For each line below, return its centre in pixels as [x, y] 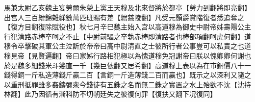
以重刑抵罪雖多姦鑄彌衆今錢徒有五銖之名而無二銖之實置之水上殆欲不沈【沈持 [127, 84]
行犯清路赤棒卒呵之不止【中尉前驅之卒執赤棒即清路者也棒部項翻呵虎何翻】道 [127, 36]
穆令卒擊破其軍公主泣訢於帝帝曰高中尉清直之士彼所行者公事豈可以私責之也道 [127, 46]
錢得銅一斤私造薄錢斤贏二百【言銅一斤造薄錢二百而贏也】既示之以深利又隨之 [127, 75]
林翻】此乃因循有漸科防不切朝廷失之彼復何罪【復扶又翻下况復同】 [110, 94]
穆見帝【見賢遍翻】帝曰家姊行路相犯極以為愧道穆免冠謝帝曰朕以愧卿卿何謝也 [127, 55]
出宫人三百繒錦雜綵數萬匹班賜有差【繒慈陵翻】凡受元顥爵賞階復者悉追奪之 [124, 17]
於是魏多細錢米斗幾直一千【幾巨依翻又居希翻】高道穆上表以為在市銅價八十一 [127, 65]
